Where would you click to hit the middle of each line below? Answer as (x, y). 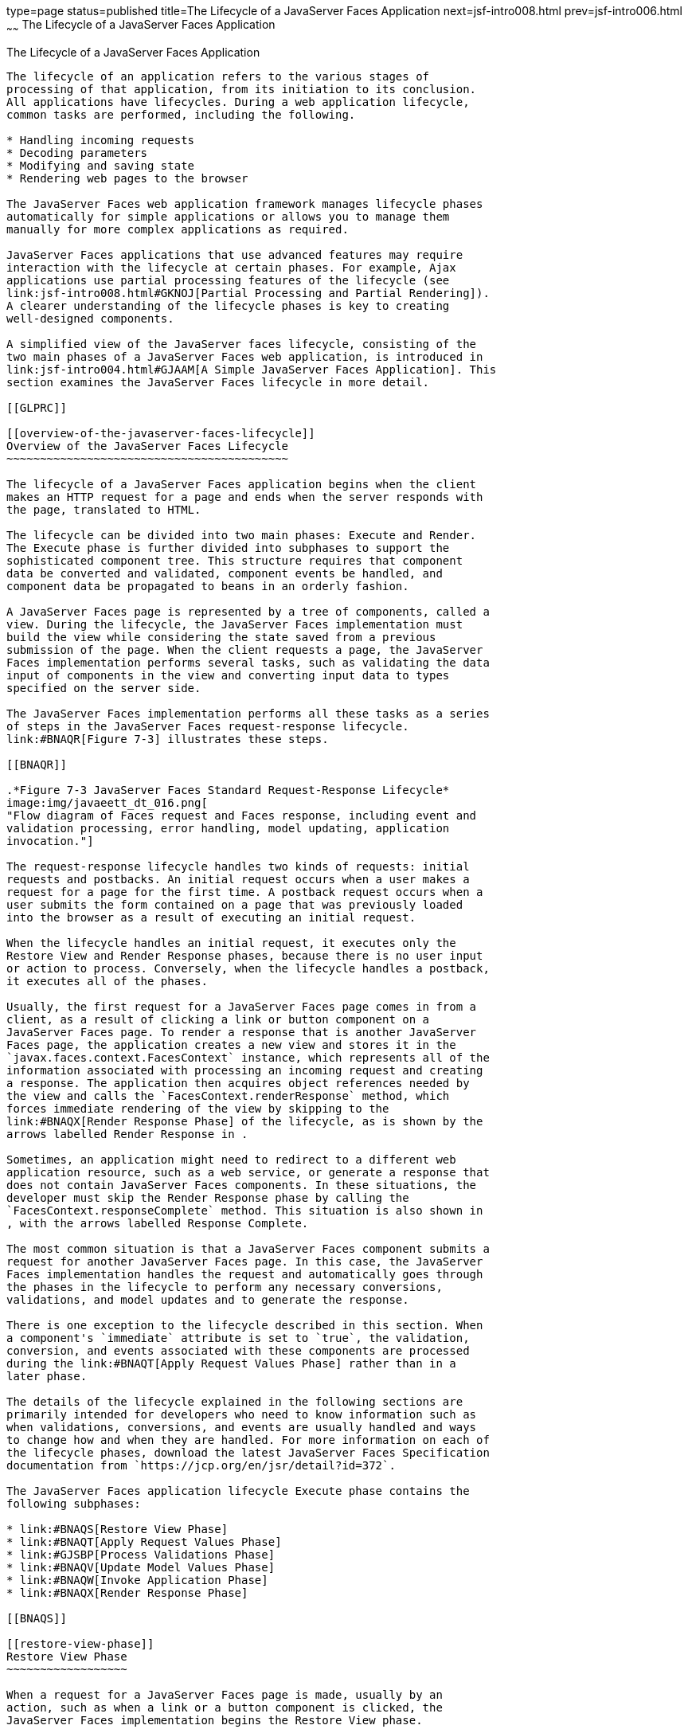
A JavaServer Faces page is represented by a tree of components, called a (248, 611)
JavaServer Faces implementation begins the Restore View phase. (215, 1720)
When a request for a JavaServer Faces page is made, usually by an (225, 1694)
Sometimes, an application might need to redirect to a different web (231, 1159)
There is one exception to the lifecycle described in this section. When (245, 1325)
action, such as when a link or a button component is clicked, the (225, 1707)
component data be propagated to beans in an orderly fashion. (208, 586)
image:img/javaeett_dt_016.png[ (107, 802)
